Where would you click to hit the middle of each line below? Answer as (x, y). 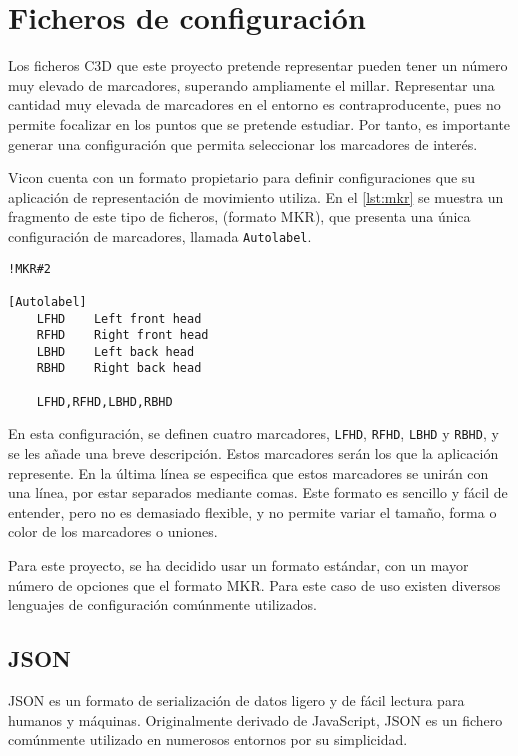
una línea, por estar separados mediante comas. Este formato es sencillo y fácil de (258, 492)
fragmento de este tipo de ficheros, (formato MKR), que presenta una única (239, 216)
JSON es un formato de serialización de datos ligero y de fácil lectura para (236, 700)
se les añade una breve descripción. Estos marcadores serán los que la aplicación (253, 453)
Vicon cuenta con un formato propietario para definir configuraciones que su (242, 177)
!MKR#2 (29, 268)
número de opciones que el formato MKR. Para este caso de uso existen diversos (254, 584)
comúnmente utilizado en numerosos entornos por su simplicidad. (208, 739)
